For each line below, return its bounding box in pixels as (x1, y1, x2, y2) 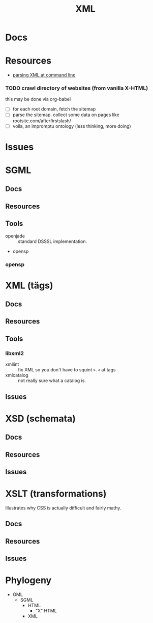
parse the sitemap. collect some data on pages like (12, 112, 119, 118)
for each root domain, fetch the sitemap (12, 106, 96, 112)
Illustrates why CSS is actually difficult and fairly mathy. (5, 505, 121, 511)
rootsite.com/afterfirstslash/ (12, 118, 71, 124)
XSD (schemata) (5, 413, 76, 424)
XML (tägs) (5, 280, 53, 291)
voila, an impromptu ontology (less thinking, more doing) (12, 123, 131, 129)
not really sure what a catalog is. (18, 377, 86, 384)
